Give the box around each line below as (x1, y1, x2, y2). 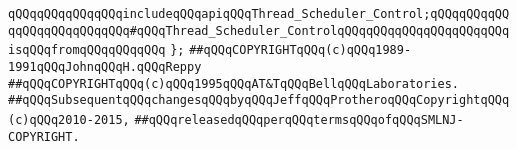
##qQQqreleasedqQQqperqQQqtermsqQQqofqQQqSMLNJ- (134, 112, 464, 127)
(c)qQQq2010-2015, (8, 112, 130, 127)
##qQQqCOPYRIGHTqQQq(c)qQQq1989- (189, 43, 412, 58)
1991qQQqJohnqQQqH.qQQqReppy (8, 59, 202, 74)
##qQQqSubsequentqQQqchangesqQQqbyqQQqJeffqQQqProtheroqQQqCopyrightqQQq (8, 93, 510, 108)
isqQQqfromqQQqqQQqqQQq (8, 43, 166, 58)
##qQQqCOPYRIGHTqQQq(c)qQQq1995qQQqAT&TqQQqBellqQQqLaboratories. (8, 76, 460, 91)
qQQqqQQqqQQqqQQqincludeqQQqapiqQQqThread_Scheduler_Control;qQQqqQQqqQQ (8, 7, 510, 21)
